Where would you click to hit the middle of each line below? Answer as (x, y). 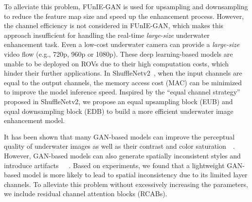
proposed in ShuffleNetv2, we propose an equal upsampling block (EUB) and (118, 101)
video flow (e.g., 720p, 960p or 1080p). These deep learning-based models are (118, 54)
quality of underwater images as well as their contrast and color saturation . (119, 146)
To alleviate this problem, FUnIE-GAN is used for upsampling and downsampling (126, 6)
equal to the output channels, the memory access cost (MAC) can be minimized (123, 82)
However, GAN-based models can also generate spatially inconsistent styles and (122, 155)
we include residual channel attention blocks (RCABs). (86, 194)
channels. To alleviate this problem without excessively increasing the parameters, (126, 184)
